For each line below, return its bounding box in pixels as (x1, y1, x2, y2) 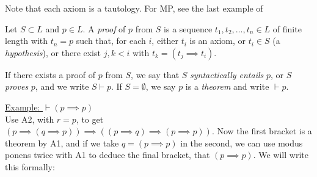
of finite (272, 22, 302, 35)
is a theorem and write (185, 80, 269, 93)
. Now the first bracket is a (211, 125, 312, 137)
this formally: (5, 160, 55, 173)
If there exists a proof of (5, 68, 96, 81)
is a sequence (164, 22, 213, 35)
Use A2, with (5, 112, 54, 125)
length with (5, 34, 48, 47)
